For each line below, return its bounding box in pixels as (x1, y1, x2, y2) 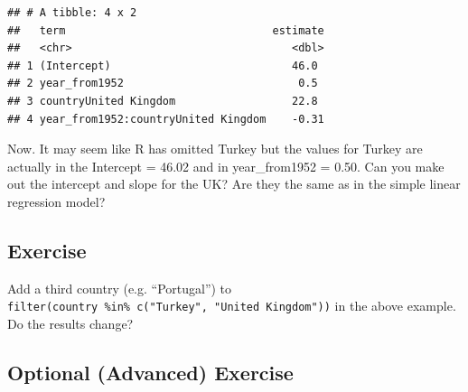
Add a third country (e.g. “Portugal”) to (7, 278, 232, 297)
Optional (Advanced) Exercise (7, 358, 294, 386)
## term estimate (7, 23, 324, 37)
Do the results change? (7, 313, 134, 332)
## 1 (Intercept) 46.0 (7, 59, 318, 72)
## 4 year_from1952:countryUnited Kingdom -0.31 (7, 112, 324, 126)
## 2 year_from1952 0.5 (7, 77, 318, 90)
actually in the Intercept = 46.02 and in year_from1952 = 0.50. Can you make (7, 156, 445, 175)
